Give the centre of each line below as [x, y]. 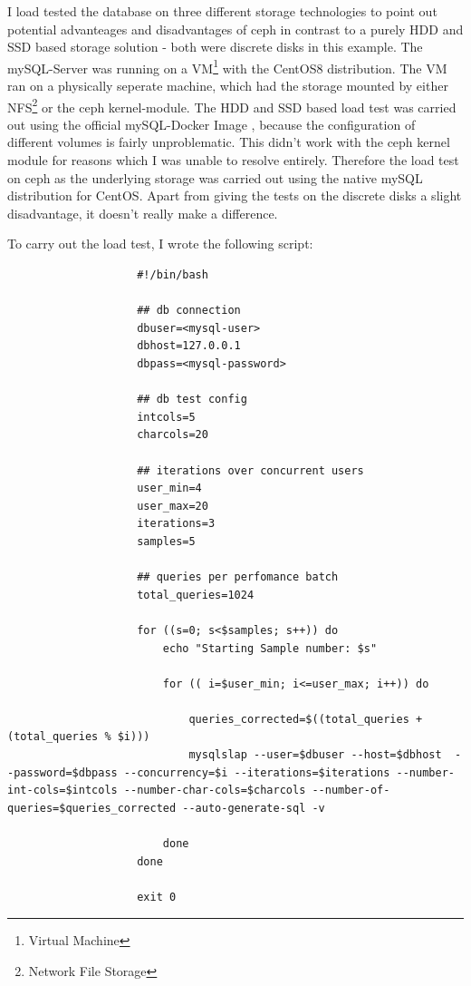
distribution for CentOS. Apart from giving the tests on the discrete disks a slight [235, 195]
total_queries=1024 [196, 595]
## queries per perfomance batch [238, 577]
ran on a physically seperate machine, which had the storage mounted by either [228, 86]
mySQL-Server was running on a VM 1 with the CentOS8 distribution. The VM [227, 66]
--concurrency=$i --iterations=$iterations [257, 772]
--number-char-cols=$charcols [215, 791]
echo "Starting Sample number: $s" [270, 648]
